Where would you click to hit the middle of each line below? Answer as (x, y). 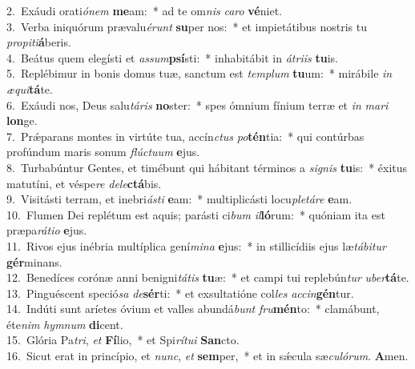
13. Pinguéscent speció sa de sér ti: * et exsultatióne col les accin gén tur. (180, 293)
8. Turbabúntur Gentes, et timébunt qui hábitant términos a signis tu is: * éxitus (207, 167)
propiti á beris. (39, 42)
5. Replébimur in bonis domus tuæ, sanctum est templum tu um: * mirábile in (199, 73)
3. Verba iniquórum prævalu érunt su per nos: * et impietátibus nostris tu (187, 26)
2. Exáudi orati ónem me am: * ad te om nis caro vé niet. (144, 10)
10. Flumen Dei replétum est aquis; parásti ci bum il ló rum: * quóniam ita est (196, 214)
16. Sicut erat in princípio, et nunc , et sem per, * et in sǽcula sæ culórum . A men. (207, 356)
